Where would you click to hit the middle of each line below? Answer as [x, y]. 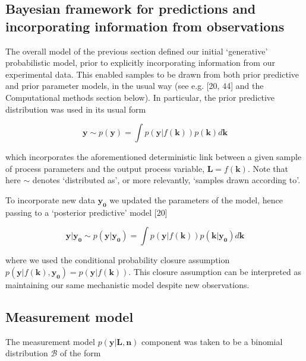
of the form [80, 353]
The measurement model [50, 341]
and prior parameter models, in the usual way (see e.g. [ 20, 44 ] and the [135, 86]
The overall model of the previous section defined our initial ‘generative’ [137, 51]
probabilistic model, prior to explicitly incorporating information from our [140, 63]
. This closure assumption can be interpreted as [215, 271]
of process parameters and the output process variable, [105, 168]
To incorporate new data [50, 199]
